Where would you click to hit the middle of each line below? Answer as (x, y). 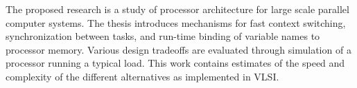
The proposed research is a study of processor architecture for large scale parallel (177, 9)
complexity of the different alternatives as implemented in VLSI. (142, 76)
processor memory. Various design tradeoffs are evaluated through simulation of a (178, 49)
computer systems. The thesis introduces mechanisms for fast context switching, (176, 22)
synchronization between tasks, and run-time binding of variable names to (163, 36)
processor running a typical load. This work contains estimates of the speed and (175, 63)
